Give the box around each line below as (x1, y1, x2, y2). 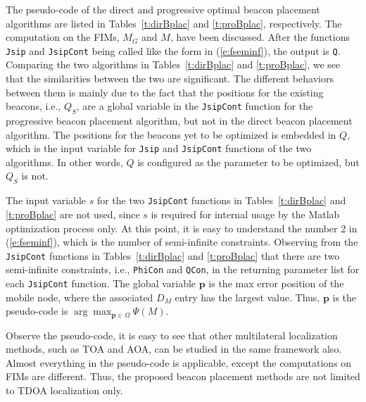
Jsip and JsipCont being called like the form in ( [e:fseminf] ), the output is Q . (6, 43, 341, 58)
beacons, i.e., (6, 99, 61, 113)
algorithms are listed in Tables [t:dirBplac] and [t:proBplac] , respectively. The (6, 15, 342, 30)
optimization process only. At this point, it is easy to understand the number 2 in (6, 220, 358, 235)
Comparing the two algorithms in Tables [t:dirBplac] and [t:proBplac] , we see (6, 57, 341, 72)
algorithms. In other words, (6, 154, 123, 169)
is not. (21, 168, 49, 183)
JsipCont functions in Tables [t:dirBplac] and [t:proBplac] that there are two (6, 248, 340, 263)
